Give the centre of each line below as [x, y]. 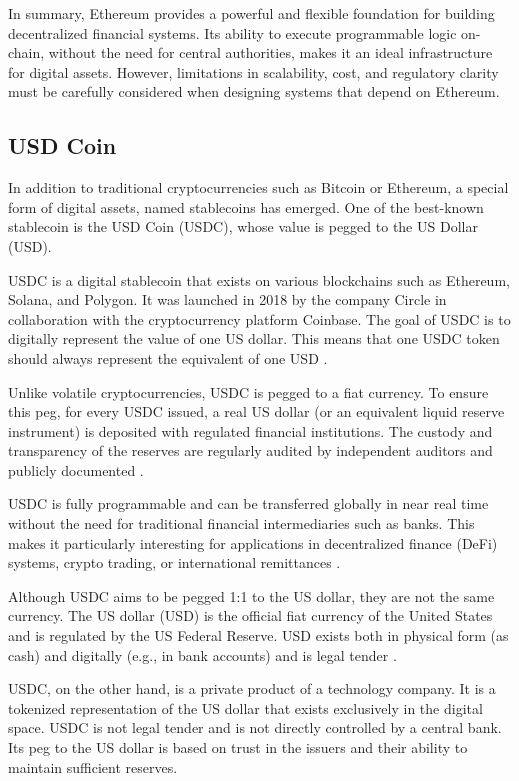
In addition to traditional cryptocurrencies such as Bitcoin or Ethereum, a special [258, 187]
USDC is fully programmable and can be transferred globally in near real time [248, 503]
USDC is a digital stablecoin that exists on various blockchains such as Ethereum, [259, 279]
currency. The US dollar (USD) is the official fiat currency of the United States [250, 615]
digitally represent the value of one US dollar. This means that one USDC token [254, 338]
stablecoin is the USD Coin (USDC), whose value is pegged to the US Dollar [243, 226]
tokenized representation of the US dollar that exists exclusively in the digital [245, 707]
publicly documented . [76, 469]
